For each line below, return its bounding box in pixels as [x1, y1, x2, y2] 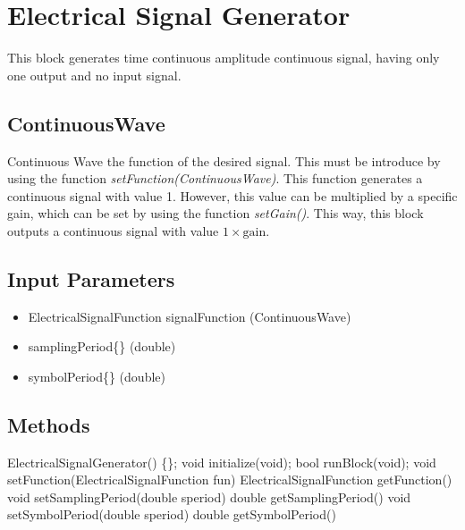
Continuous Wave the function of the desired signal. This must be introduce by [7, 151, 441, 170]
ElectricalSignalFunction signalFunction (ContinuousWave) [28, 307, 351, 325]
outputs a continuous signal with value [7, 221, 219, 240]
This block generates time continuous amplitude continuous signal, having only [7, 48, 440, 67]
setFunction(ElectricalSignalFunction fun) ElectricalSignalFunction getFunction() [7, 470, 452, 489]
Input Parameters [7, 265, 175, 292]
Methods [7, 410, 90, 438]
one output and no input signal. [7, 65, 182, 84]
